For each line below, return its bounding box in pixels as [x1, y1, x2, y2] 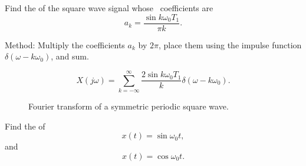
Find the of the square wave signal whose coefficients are [5, 2, 213, 14]
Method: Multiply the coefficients [5, 38, 125, 51]
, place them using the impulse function [158, 38, 302, 51]
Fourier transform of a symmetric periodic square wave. [28, 99, 229, 112]
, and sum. [51, 50, 89, 62]
